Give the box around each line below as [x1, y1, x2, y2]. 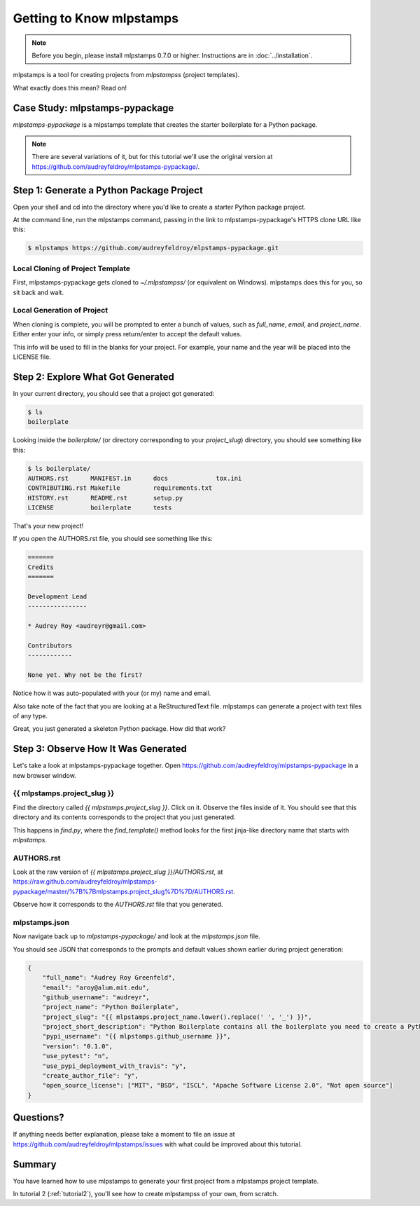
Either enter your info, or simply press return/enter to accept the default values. [13, 330, 242, 338]
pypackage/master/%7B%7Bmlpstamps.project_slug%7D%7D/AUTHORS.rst [13, 887, 234, 896]
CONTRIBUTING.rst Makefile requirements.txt [27, 484, 213, 492]
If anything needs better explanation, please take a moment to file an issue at [13, 1130, 235, 1139]
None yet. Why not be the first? [27, 671, 143, 679]
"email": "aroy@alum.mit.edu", [42, 983, 150, 992]
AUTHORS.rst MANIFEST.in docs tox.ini [27, 474, 242, 482]
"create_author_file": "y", [42, 1072, 139, 1080]
